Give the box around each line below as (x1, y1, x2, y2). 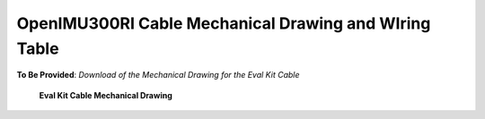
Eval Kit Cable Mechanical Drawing (39, 89, 172, 100)
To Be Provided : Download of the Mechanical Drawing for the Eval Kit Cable (16, 70, 300, 81)
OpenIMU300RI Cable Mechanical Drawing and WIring (16, 13, 431, 33)
